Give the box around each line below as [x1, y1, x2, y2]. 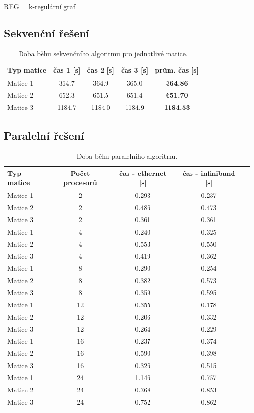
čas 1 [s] [53, 65, 81, 75]
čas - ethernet [119, 168, 167, 178]
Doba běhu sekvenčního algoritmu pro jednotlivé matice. [19, 48, 188, 58]
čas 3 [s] [121, 65, 148, 75]
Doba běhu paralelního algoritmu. [76, 151, 178, 161]
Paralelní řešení [4, 128, 84, 143]
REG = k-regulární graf [4, 1, 76, 11]
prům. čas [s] [155, 65, 199, 75]
